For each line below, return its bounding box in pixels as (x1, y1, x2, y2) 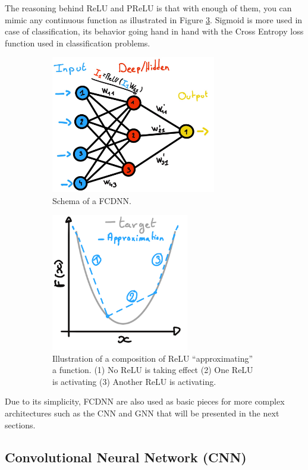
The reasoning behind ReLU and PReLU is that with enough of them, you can (5, 2, 292, 14)
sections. (5, 418, 36, 431)
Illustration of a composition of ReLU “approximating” (52, 352, 253, 364)
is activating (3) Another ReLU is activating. (52, 375, 216, 387)
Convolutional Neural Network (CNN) (5, 447, 247, 466)
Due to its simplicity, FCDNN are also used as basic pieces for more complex (5, 395, 285, 408)
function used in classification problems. (5, 36, 150, 49)
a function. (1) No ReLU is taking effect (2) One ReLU (52, 364, 253, 376)
